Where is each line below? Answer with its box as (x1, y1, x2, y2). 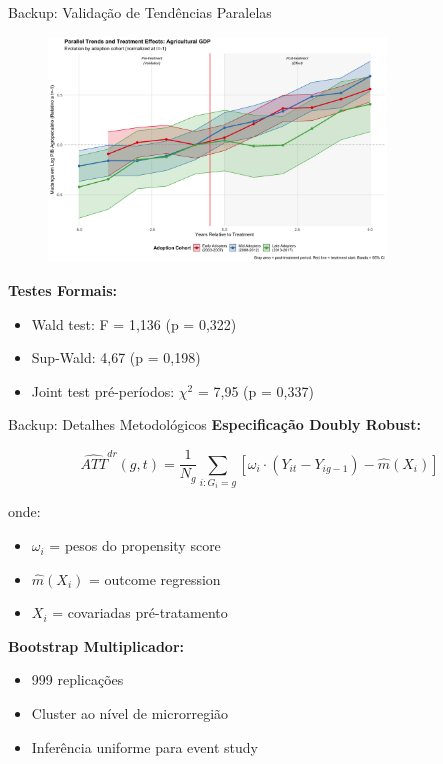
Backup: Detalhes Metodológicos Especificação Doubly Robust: (8, 414, 421, 435)
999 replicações (31, 669, 124, 690)
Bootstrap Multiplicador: (8, 635, 185, 656)
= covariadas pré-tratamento (52, 602, 228, 623)
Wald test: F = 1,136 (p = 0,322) (31, 313, 237, 334)
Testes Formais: (8, 280, 117, 301)
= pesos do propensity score (49, 535, 221, 556)
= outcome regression (88, 568, 221, 589)
